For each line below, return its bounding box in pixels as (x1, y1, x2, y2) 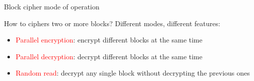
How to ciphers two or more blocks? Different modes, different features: (4, 18, 220, 28)
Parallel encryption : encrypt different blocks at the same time (15, 35, 203, 45)
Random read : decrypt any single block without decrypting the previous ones (15, 68, 250, 78)
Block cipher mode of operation (4, 1, 100, 11)
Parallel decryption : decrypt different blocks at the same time (15, 51, 203, 61)
